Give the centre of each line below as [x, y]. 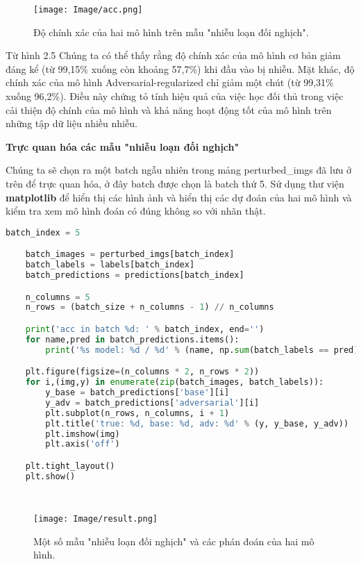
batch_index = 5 [43, 232]
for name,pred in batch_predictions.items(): [132, 339]
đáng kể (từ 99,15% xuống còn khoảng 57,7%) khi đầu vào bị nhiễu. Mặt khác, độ [180, 68]
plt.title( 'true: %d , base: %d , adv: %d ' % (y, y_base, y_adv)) [197, 423]
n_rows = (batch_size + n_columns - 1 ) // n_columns [150, 307]
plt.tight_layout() [70, 466]
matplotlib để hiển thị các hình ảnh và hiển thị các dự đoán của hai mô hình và [179, 197]
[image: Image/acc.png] [88, 10]
